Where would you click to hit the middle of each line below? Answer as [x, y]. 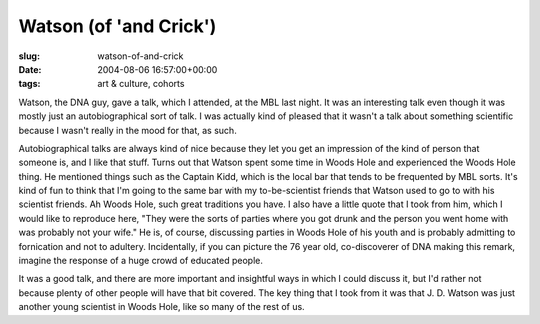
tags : [29, 84]
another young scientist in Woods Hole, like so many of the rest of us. [161, 307]
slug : [29, 56]
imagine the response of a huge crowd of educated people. [141, 261]
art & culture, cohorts [141, 84]
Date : [30, 69]
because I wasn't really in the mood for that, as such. [127, 130]
